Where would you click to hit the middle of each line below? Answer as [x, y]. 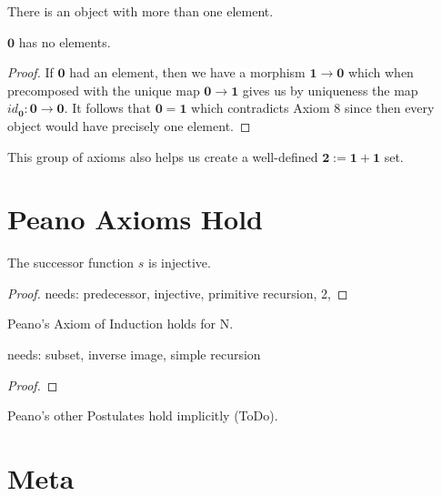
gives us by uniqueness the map [330, 90]
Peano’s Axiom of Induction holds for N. [121, 324]
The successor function [71, 263]
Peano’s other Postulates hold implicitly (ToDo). [143, 415]
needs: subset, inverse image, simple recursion [134, 354]
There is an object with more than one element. [141, 11]
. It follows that [107, 108]
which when [381, 72]
